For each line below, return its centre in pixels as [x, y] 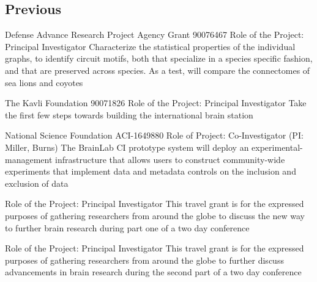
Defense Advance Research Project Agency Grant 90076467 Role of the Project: [155, 34]
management [29, 159]
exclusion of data [37, 183]
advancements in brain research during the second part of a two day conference [153, 272]
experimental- [277, 147]
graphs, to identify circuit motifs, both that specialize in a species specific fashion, [159, 58]
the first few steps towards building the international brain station [129, 114]
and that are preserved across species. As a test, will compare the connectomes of [158, 70]
